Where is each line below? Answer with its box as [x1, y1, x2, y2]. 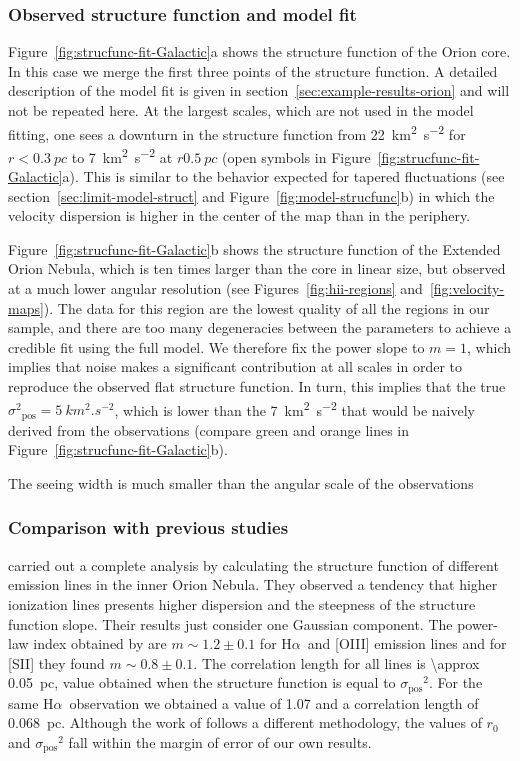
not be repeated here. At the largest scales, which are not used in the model [8, 100, 474, 120]
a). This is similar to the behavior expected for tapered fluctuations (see [62, 166, 505, 187]
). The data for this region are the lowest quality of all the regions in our [43, 297, 490, 318]
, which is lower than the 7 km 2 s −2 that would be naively [114, 396, 475, 420]
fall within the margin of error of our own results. [68, 731, 372, 752]
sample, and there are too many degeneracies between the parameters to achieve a [8, 317, 512, 338]
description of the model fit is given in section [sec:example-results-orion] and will [8, 80, 510, 101]
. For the [428, 672, 483, 693]
